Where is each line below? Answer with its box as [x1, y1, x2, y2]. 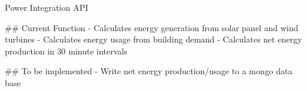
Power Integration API [5, 1, 89, 13]
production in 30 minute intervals [5, 44, 127, 57]
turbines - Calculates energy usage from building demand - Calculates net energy [5, 33, 302, 45]
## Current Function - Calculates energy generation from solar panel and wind [5, 21, 299, 34]
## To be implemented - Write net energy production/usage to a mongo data [5, 65, 293, 77]
